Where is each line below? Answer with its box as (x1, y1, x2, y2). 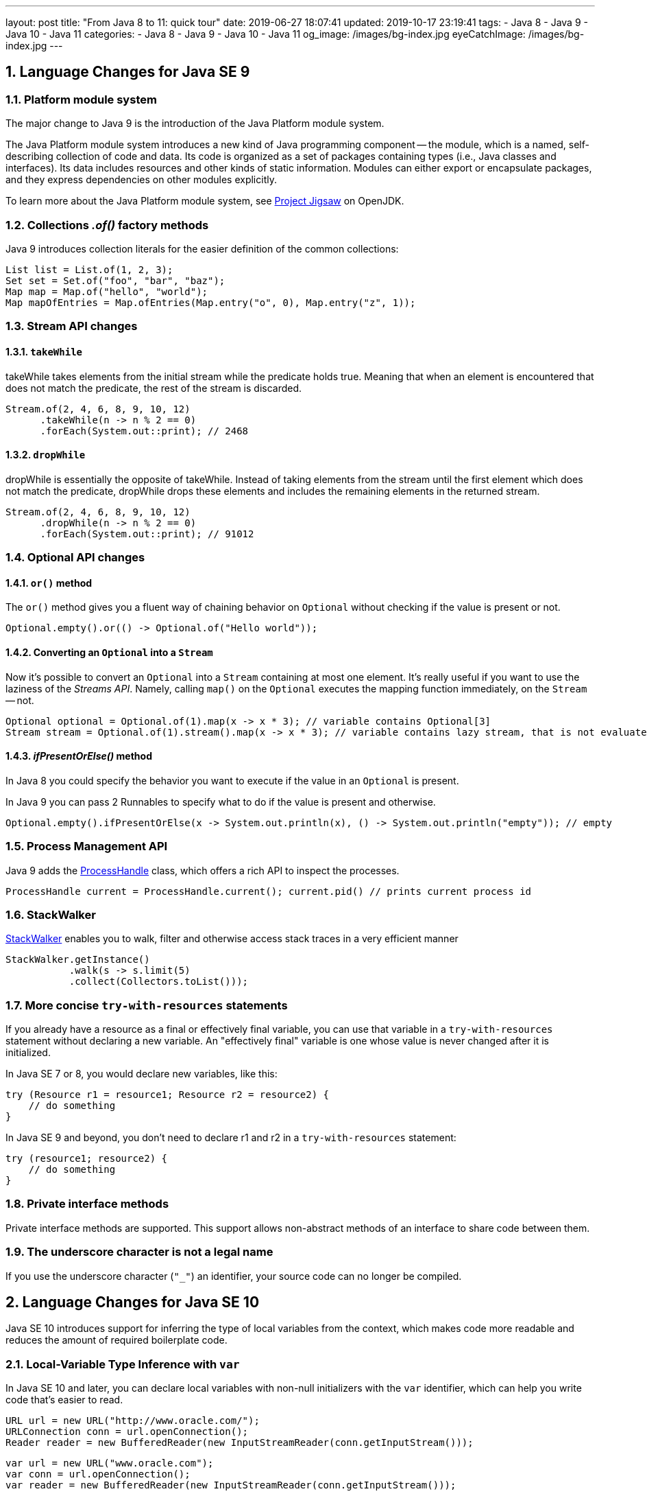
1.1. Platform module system (5, 92, 157, 106)
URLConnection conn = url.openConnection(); (5, 1426, 249, 1438)
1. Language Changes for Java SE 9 (5, 63, 250, 81)
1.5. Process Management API (5, 839, 168, 854)
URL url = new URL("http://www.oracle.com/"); (5, 1415, 260, 1427)
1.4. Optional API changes (5, 550, 145, 565)
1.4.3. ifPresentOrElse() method (5, 750, 152, 762)
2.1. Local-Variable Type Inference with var (5, 1357, 240, 1371)
